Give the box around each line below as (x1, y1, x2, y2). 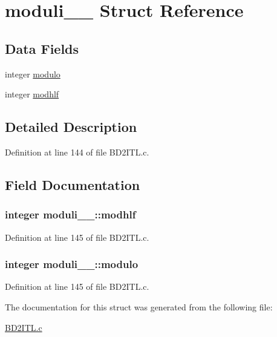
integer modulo (5, 67, 60, 80)
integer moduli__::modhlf (5, 207, 136, 222)
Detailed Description (5, 117, 137, 136)
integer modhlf (5, 88, 59, 100)
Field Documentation (5, 175, 140, 194)
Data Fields (5, 39, 79, 57)
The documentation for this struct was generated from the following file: (5, 300, 273, 313)
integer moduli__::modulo (5, 257, 138, 272)
